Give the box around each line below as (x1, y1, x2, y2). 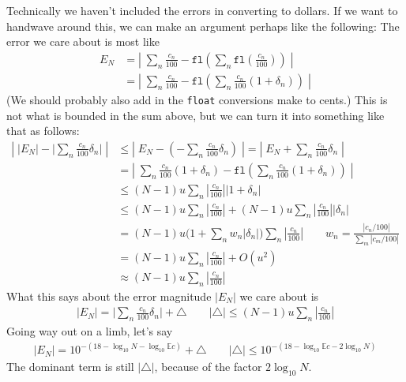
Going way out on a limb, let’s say (6, 323, 173, 339)
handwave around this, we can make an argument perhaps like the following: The (6, 17, 400, 34)
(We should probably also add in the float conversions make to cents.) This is (6, 91, 388, 107)
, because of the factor (154, 358, 262, 375)
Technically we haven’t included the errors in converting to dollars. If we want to (6, 2, 398, 18)
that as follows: (6, 122, 80, 139)
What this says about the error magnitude (6, 287, 212, 304)
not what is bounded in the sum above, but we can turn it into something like (6, 107, 385, 123)
